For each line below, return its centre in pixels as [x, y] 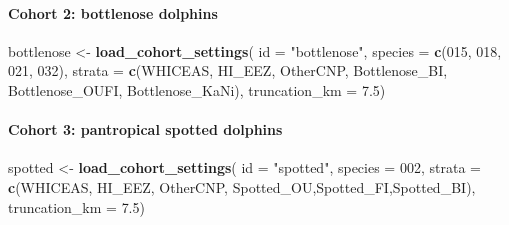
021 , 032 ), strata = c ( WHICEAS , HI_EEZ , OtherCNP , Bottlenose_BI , [228, 70]
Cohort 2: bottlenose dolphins [113, 12]
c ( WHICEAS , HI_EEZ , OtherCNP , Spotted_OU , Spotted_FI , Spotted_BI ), [242, 186]
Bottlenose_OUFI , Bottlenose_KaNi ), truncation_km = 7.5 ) [197, 89]
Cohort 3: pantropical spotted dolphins [145, 129]
